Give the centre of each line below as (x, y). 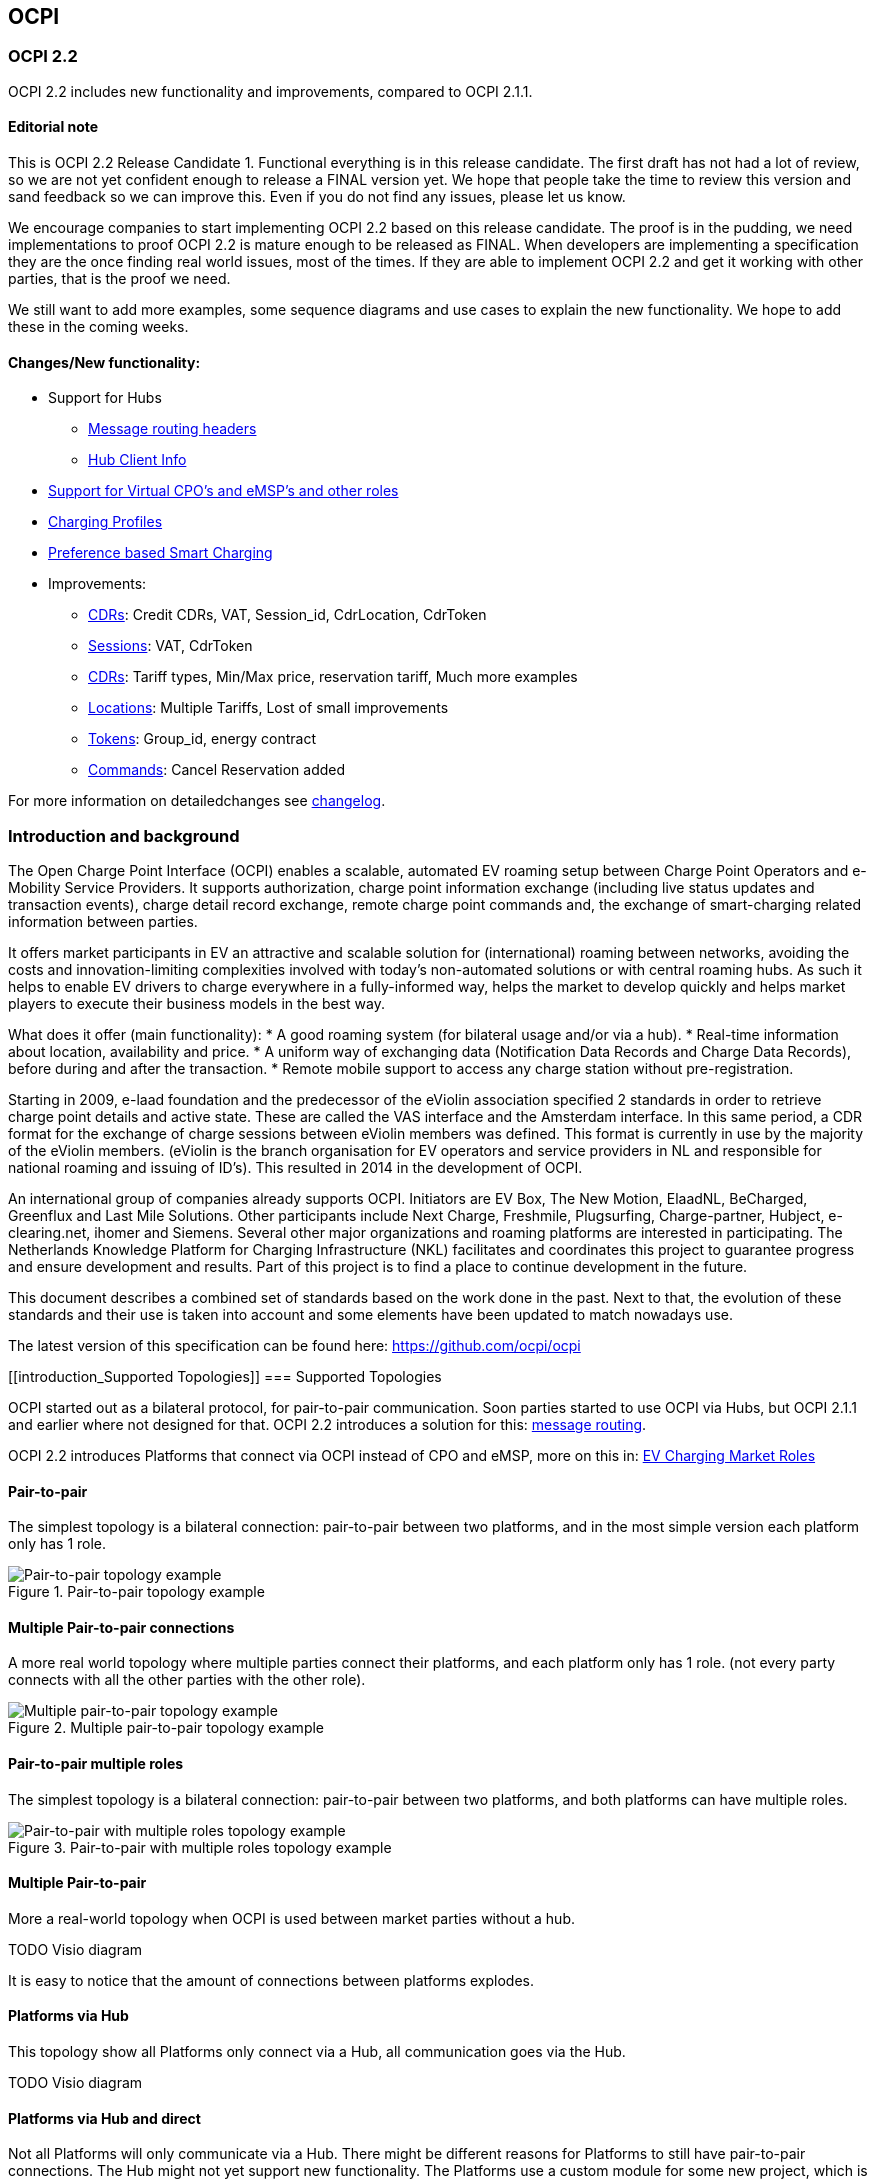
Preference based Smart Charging (160, 553)
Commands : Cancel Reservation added (217, 770)
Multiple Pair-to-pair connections (121, 1627)
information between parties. (103, 921)
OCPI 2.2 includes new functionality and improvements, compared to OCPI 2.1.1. (270, 91)
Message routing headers (172, 429)
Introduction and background (124, 835)
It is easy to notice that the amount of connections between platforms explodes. (271, 1980)
